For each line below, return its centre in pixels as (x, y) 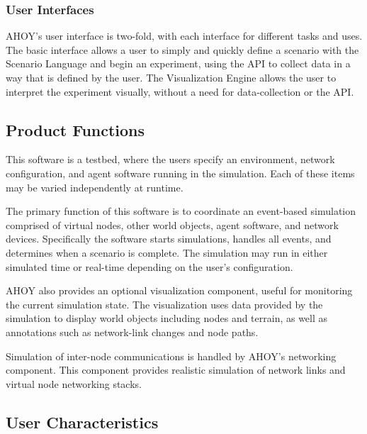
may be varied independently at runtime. (95, 187)
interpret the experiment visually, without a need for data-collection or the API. (180, 91)
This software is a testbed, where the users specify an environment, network (170, 159)
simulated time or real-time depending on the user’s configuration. (149, 266)
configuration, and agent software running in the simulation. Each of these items (180, 173)
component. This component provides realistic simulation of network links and (176, 370)
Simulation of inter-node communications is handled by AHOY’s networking (171, 356)
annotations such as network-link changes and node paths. (132, 332)
